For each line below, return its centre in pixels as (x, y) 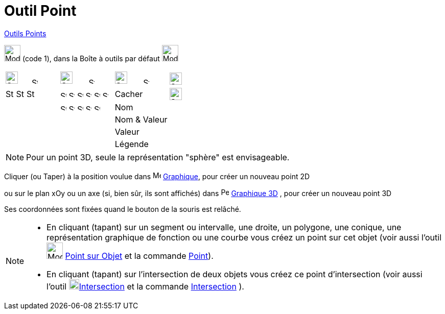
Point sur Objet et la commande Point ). (139, 256)
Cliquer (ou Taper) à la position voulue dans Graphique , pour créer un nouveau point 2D (157, 176)
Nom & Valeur (141, 119)
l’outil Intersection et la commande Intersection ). (145, 286)
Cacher (129, 94)
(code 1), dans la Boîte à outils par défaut (91, 58)
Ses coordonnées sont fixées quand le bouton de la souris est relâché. (123, 209)
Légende (132, 144)
